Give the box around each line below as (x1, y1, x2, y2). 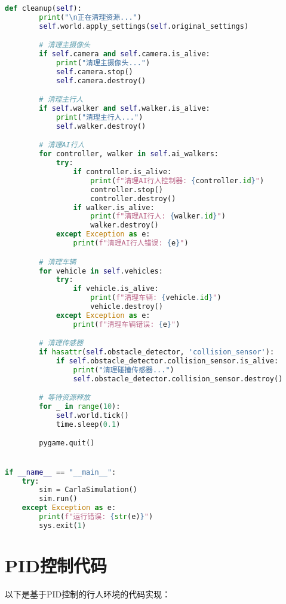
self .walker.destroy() (56, 122, 146, 130)
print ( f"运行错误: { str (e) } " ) (39, 512, 153, 521)
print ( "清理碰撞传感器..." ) (73, 365, 174, 374)
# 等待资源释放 (39, 393, 90, 402)
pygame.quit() (39, 439, 95, 448)
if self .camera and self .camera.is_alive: (39, 50, 210, 59)
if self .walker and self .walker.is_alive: (39, 104, 210, 113)
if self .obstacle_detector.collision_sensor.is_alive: (56, 357, 279, 366)
